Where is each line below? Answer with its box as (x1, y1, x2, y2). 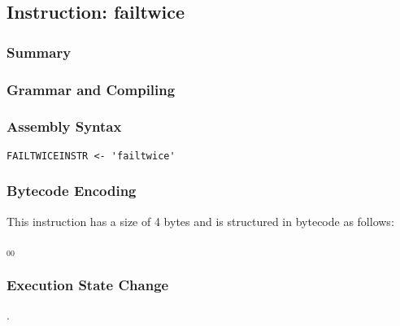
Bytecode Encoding (7, 180, 137, 201)
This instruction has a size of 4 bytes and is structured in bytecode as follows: (7, 212, 394, 229)
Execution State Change (7, 274, 169, 294)
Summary (7, 41, 72, 62)
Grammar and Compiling (7, 79, 176, 99)
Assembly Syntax (7, 116, 122, 137)
